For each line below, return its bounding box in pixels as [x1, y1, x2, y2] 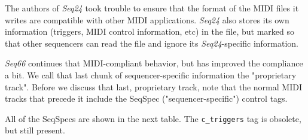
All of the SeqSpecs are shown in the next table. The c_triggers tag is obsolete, [5, 112, 301, 124]
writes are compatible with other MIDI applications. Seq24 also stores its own [5, 13, 289, 26]
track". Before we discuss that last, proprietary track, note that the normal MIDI [5, 80, 302, 93]
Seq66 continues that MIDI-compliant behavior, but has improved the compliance [5, 57, 303, 69]
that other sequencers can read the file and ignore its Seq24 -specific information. [5, 36, 299, 49]
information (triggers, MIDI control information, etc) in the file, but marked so [5, 25, 295, 38]
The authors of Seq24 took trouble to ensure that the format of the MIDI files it [5, 2, 299, 14]
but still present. [5, 124, 65, 136]
